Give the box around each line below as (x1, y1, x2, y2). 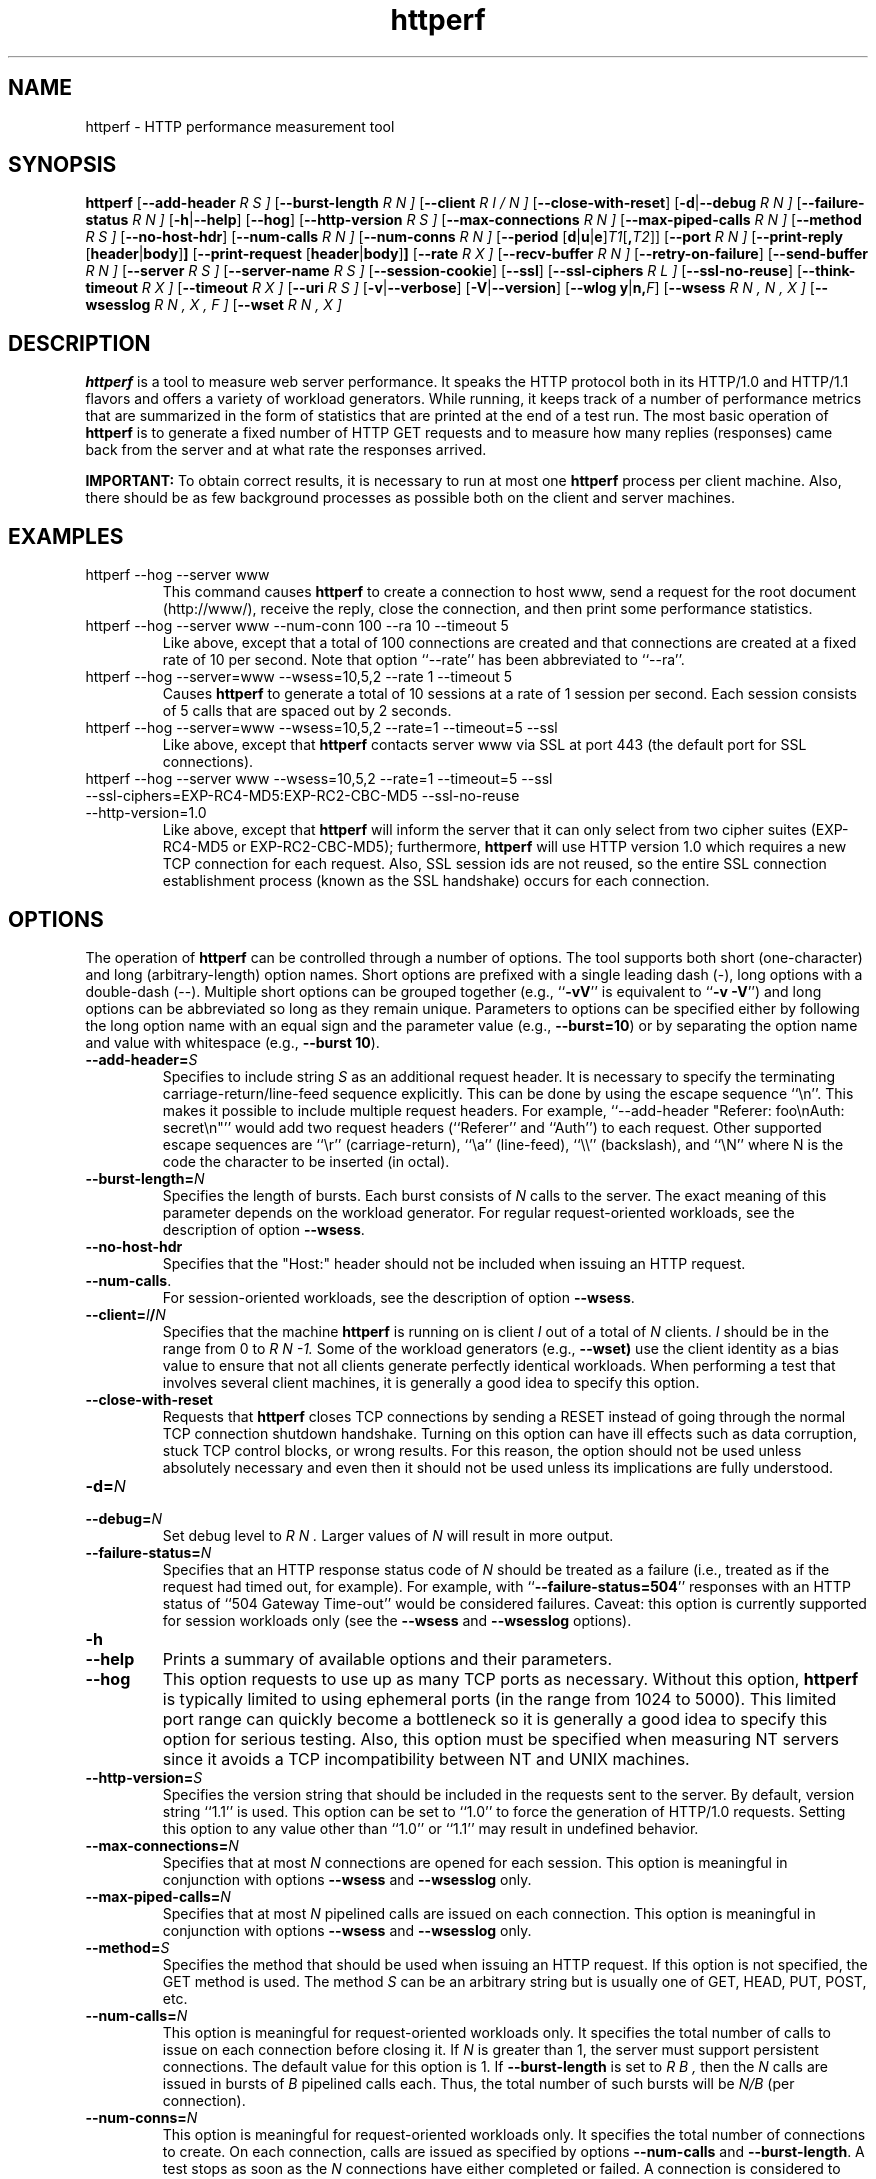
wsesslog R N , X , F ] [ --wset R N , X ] (85, 296, 342, 314)
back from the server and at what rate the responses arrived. (85, 441, 487, 459)
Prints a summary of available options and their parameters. (162, 1648, 613, 1669)
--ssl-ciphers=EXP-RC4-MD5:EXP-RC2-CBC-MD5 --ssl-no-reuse (85, 787, 520, 805)
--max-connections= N (85, 1836, 239, 1854)
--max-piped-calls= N (85, 1887, 231, 1905)
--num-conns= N (85, 2108, 198, 2126)
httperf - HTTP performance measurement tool (85, 117, 395, 135)
